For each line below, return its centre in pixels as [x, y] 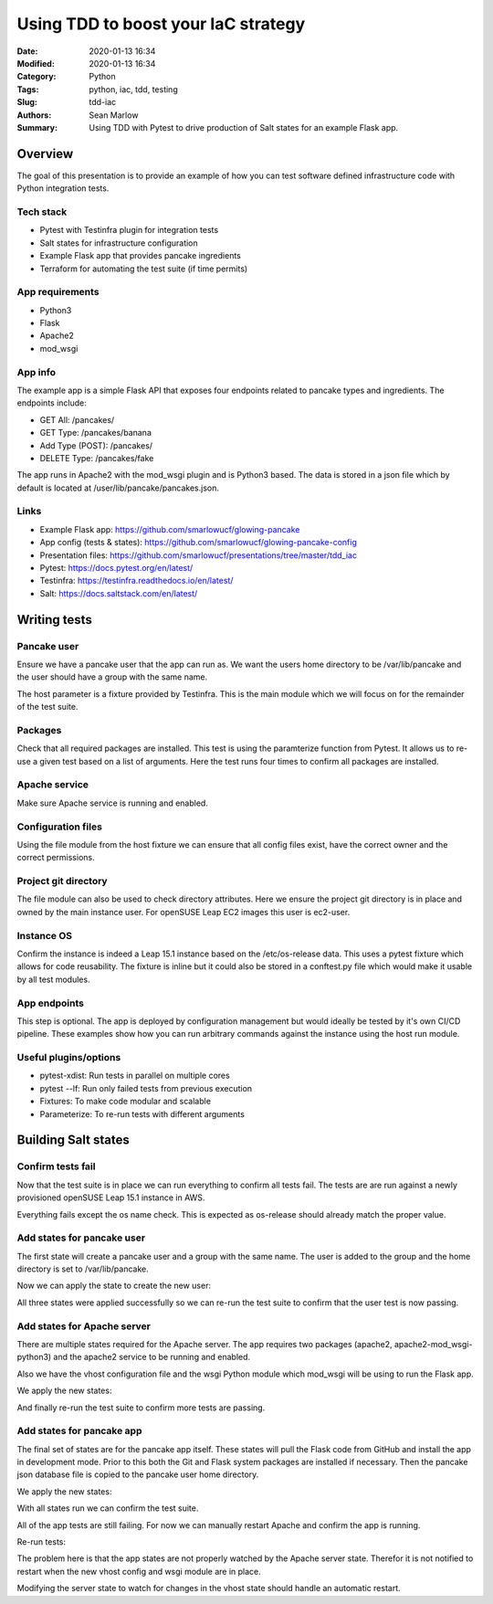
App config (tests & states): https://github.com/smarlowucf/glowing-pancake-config [199, 543]
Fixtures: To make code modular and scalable [126, 1102]
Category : [37, 77]
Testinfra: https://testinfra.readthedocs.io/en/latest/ [136, 581]
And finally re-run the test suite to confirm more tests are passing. [141, 1408]
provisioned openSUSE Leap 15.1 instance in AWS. [111, 1198]
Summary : [37, 127]
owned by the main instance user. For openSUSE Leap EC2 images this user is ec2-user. [184, 912]
